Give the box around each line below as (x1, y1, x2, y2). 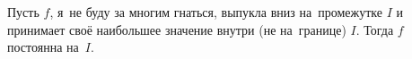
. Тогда (355, 20, 394, 38)
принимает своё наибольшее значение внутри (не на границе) (7, 20, 346, 38)
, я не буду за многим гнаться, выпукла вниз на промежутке (49, 3, 382, 21)
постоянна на (7, 38, 79, 56)
